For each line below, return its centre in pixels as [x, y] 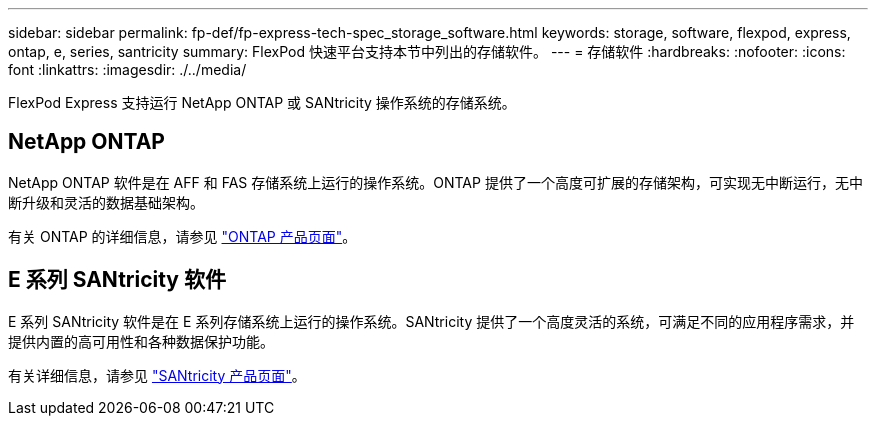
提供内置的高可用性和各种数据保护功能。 [141, 341]
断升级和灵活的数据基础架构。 [106, 202]
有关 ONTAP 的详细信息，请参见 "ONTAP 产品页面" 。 [182, 236]
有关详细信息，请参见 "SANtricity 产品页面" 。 [157, 375]
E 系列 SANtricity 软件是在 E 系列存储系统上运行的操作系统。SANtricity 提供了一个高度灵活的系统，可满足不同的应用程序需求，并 [431, 321]
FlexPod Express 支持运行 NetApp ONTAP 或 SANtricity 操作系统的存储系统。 [262, 102]
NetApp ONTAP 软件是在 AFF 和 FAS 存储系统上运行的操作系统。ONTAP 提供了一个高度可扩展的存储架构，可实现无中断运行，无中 [435, 182]
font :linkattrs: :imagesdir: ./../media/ [127, 69]
